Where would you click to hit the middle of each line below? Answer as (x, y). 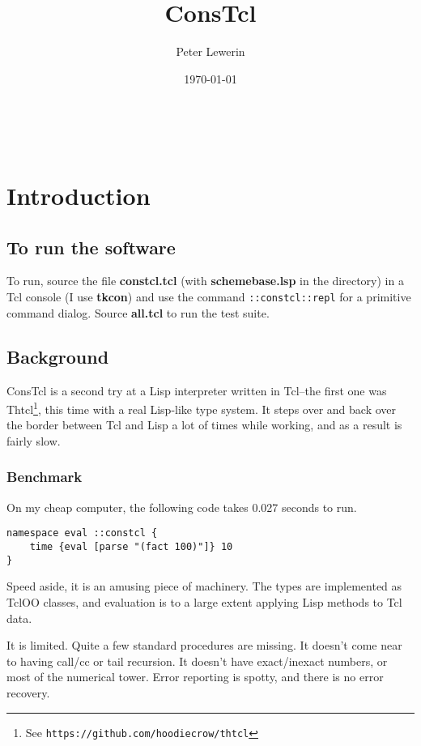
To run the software (91, 247)
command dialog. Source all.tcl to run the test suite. (138, 312)
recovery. (28, 692)
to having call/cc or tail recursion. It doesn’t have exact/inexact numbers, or (197, 661)
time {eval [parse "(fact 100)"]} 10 (131, 547)
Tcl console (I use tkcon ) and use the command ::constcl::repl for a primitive (209, 297)
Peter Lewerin (210, 51)
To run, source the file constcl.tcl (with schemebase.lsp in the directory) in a (205, 281)
